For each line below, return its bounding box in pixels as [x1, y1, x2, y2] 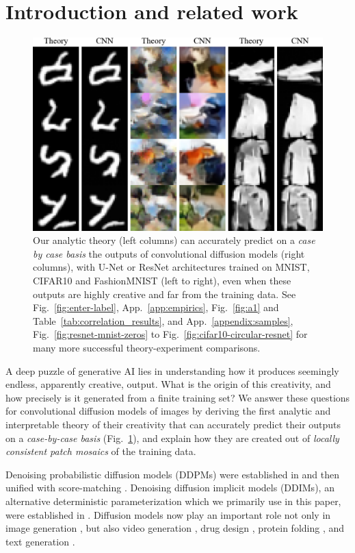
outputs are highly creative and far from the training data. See [33, 286, 296, 301]
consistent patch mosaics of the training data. [5, 444, 196, 458]
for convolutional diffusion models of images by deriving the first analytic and [5, 404, 331, 418]
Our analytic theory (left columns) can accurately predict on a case [33, 233, 315, 247]
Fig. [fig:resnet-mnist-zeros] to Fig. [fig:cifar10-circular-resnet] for [33, 327, 308, 341]
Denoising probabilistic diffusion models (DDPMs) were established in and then [5, 467, 339, 481]
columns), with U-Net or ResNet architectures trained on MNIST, [33, 260, 310, 274]
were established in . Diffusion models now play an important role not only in [5, 507, 331, 521]
